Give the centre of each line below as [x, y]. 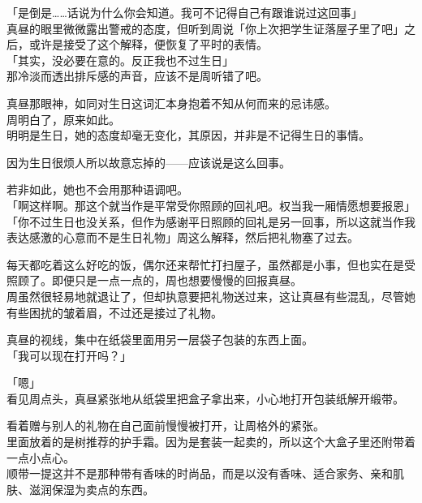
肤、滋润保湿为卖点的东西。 [80, 489]
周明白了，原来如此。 [63, 119]
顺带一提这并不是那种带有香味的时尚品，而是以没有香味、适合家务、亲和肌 [205, 473]
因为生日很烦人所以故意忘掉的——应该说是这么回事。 [149, 162]
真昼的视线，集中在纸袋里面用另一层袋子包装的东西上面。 [160, 340]
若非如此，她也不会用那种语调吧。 [97, 189]
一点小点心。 [41, 457]
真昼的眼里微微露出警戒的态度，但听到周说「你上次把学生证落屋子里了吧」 [205, 28]
